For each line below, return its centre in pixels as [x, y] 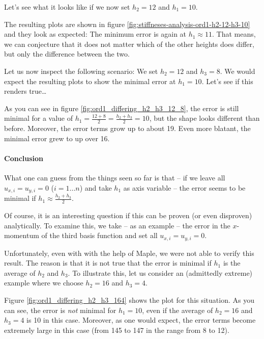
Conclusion [24, 158]
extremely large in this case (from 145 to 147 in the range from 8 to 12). [117, 330]
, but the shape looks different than [204, 118]
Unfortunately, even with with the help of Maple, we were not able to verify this [129, 253]
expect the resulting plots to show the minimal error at [90, 81]
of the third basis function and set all [99, 235]
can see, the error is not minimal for [60, 310]
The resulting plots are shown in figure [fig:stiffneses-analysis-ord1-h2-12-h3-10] [127, 24]
